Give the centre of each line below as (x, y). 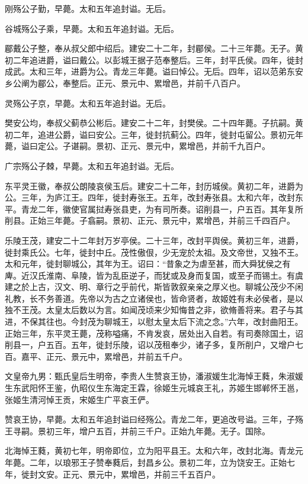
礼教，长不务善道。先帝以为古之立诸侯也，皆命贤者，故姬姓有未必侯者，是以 (154, 298)
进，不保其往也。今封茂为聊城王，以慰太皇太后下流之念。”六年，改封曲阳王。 (154, 322)
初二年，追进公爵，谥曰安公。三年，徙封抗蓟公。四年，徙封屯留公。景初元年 (154, 134)
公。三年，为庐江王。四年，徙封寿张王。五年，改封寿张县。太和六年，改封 (150, 197)
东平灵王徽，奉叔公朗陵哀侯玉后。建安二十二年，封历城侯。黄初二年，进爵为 (154, 185)
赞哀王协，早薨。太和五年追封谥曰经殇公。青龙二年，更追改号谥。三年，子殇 (154, 419)
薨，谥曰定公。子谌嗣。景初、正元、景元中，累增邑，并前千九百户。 (137, 146)
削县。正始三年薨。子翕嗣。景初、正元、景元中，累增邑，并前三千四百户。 (150, 220)
